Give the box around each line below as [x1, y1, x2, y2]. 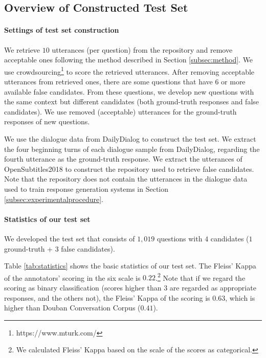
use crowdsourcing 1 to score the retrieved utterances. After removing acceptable [4, 64, 255, 77]
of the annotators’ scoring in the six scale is [4, 272, 141, 283]
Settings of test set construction [4, 25, 119, 35]
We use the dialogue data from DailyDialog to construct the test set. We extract [4, 133, 256, 144]
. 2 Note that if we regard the [156, 271, 246, 283]
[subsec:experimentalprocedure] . [4, 193, 103, 204]
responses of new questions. [4, 116, 90, 127]
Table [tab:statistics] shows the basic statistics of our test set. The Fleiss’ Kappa [4, 260, 256, 271]
